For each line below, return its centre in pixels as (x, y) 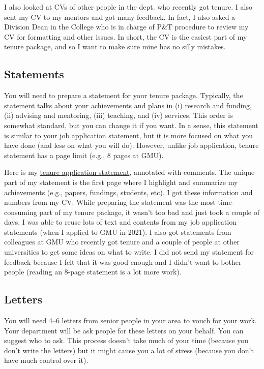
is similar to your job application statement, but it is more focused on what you (128, 135)
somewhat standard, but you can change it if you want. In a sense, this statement (131, 125)
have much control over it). (46, 360)
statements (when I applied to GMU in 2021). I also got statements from (118, 232)
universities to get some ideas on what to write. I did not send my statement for (129, 252)
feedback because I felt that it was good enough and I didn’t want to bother (123, 262)
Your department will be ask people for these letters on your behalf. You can (124, 330)
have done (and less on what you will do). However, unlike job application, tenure (131, 145)
